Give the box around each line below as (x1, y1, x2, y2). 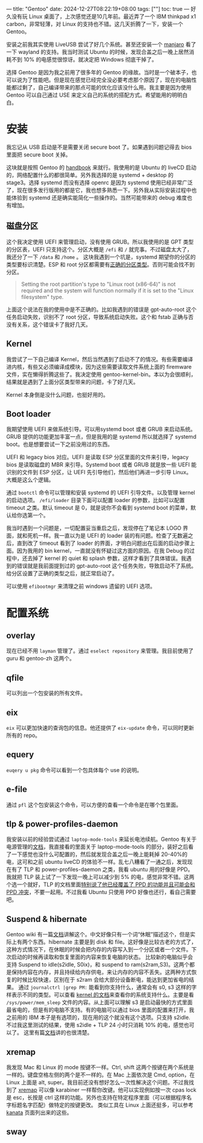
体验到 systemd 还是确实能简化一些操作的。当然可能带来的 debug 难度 (11, 194, 187, 201)
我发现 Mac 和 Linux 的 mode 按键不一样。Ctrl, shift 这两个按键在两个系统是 (6, 1064, 195, 1071)
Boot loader (6, 408, 51, 419)
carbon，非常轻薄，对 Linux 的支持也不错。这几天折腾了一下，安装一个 (6, 21, 184, 27)
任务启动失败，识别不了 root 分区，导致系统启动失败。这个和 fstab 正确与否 (6, 313, 194, 320)
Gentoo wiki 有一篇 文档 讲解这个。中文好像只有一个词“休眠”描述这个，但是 (6, 931, 190, 938)
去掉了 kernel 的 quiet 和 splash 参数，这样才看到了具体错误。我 (27, 555, 187, 562)
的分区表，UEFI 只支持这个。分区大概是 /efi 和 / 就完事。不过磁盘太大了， (6, 245, 193, 253)
